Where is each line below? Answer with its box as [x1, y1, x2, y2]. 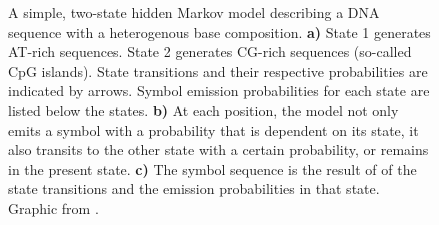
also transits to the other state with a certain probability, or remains [8, 139, 429, 160]
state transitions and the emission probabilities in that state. [8, 178, 380, 199]
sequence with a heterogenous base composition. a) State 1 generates [8, 21, 431, 42]
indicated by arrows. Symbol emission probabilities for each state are [8, 80, 430, 101]
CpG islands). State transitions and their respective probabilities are [8, 60, 428, 81]
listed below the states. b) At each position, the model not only [8, 99, 399, 120]
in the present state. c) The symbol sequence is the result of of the [8, 158, 417, 179]
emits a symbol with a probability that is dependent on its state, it [8, 119, 419, 140]
